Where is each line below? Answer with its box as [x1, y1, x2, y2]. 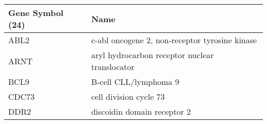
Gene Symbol [8, 7, 64, 19]
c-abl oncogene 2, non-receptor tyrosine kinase [91, 34, 257, 46]
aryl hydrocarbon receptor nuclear [91, 49, 214, 61]
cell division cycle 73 [91, 91, 165, 102]
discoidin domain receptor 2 [91, 105, 191, 117]
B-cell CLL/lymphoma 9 [91, 76, 179, 87]
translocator [91, 61, 135, 73]
